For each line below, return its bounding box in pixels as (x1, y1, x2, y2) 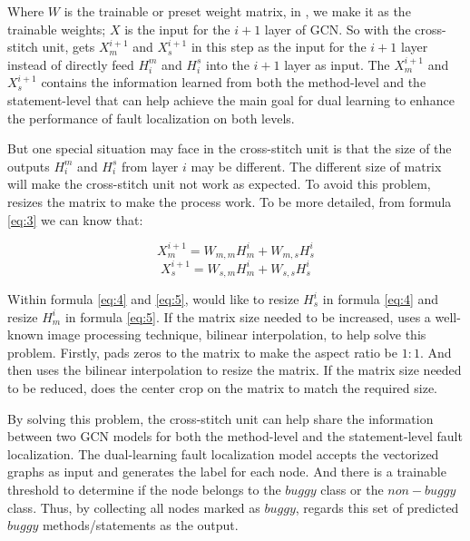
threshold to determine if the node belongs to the (7, 479, 281, 498)
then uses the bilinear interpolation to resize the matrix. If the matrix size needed (7, 360, 462, 379)
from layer (122, 156, 179, 175)
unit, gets (42, 37, 95, 56)
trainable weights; (7, 19, 106, 38)
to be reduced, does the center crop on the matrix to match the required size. (7, 379, 438, 397)
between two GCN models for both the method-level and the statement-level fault (7, 427, 463, 446)
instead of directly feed (7, 54, 134, 74)
